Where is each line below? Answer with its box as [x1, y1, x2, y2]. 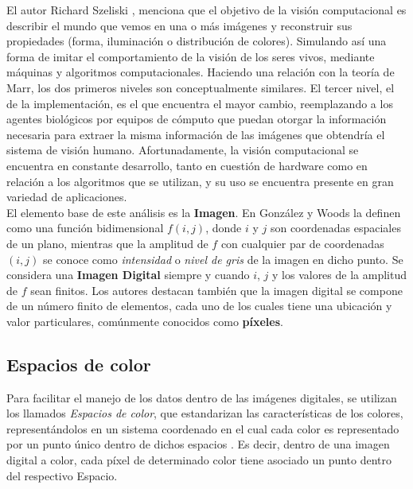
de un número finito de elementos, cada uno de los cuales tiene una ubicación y [6, 297, 392, 314]
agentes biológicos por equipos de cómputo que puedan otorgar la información [6, 111, 387, 127]
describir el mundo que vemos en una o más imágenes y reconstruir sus [6, 17, 353, 33]
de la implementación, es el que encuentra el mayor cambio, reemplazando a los [6, 95, 393, 111]
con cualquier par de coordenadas [220, 235, 384, 251]
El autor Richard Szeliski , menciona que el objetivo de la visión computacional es [6, 2, 407, 17]
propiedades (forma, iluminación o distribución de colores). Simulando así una [6, 33, 387, 49]
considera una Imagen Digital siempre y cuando [6, 266, 250, 283]
